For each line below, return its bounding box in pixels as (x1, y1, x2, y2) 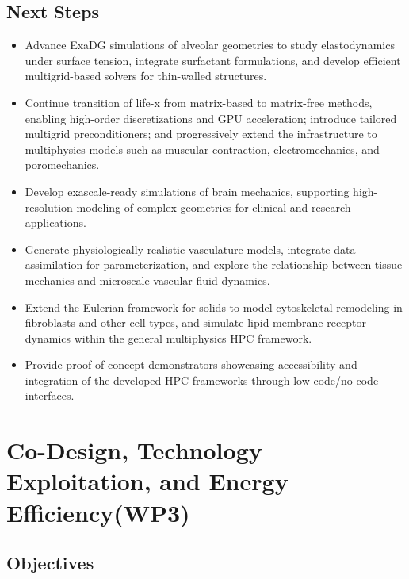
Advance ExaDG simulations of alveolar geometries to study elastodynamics (25, 36, 395, 53)
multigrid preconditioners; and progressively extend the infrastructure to (25, 125, 377, 142)
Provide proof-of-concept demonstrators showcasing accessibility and (25, 356, 357, 373)
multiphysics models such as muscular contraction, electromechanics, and (25, 140, 380, 157)
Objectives (6, 550, 94, 575)
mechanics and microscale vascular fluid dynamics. (25, 271, 270, 288)
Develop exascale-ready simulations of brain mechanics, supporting (25, 182, 350, 199)
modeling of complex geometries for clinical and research (76, 198, 351, 215)
